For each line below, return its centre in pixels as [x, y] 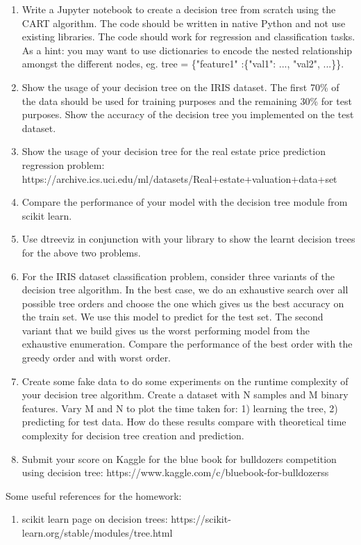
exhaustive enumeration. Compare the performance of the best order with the [187, 344]
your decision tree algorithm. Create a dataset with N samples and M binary [185, 394]
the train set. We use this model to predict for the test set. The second [173, 317]
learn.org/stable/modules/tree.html [97, 532]
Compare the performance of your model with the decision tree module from [185, 202]
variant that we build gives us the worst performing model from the [166, 330]
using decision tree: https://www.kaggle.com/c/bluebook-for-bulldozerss [175, 472]
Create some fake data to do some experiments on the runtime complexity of [185, 381]
